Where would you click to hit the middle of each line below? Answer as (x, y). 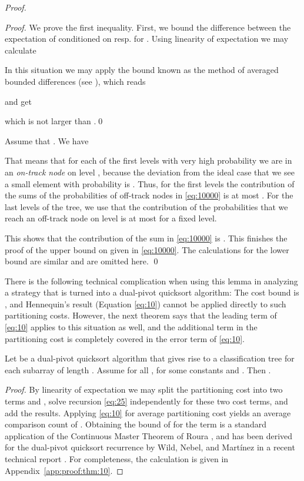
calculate (21, 50)
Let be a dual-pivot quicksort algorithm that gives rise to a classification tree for (150, 358)
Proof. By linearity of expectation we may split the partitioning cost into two (144, 389)
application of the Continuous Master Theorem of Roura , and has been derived (149, 435)
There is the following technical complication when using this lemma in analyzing (151, 281)
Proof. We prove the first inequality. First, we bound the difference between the (148, 27)
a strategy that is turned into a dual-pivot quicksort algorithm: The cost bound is (152, 292)
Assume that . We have (47, 140)
